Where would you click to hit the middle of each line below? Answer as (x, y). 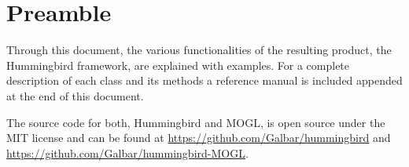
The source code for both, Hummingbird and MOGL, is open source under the (196, 122)
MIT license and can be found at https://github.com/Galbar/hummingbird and (199, 138)
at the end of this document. (75, 95)
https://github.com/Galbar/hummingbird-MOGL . (127, 152)
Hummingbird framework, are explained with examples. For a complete (178, 65)
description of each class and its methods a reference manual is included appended (204, 80)
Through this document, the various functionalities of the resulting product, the (199, 50)
